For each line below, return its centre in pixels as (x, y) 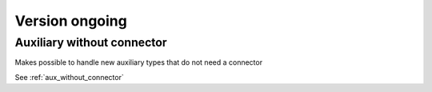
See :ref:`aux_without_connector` (69, 77)
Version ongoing (71, 21)
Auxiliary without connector (91, 42)
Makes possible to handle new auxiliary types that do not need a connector (139, 62)
